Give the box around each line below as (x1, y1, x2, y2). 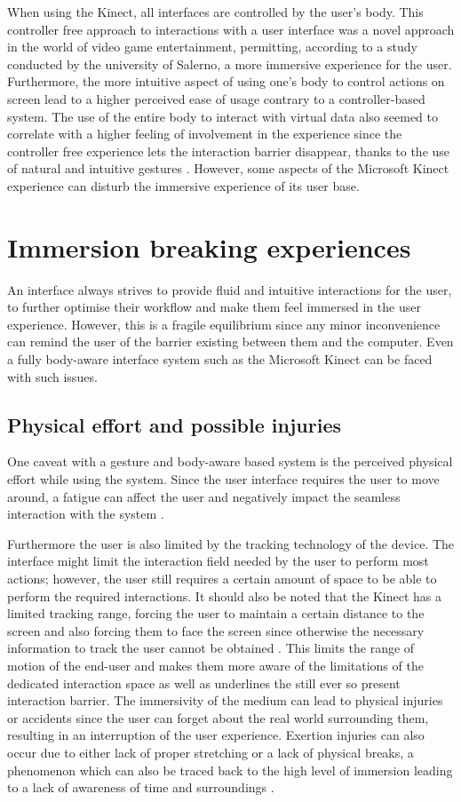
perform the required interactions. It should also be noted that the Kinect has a (7, 586, 441, 605)
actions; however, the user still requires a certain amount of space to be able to (7, 568, 437, 587)
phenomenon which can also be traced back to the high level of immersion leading (7, 760, 453, 779)
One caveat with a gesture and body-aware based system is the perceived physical (7, 452, 453, 471)
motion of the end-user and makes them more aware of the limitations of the (7, 655, 424, 674)
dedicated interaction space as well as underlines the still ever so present (7, 673, 401, 692)
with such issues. (7, 367, 98, 385)
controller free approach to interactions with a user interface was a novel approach (7, 20, 455, 38)
